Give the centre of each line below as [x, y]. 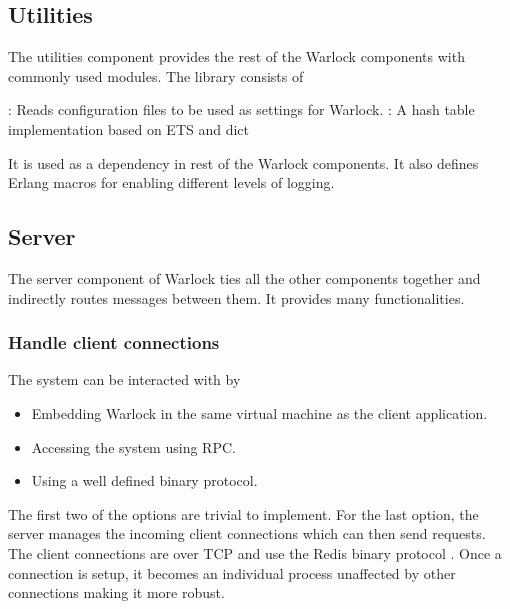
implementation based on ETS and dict [129, 128]
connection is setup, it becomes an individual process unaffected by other [232, 572]
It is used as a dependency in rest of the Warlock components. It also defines [243, 162]
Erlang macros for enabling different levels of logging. [171, 182]
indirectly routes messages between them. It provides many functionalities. [236, 297]
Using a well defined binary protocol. [144, 480]
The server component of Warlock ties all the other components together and [244, 277]
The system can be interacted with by [124, 379]
